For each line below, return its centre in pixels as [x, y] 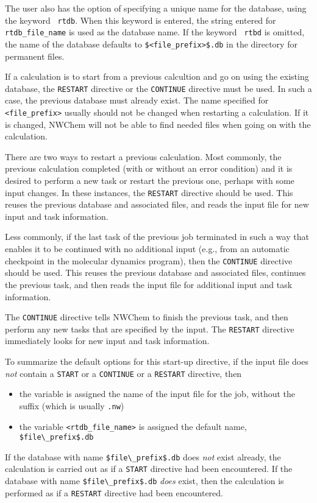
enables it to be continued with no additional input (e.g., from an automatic [147, 249]
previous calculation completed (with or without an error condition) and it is [149, 168]
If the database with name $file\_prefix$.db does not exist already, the [143, 456]
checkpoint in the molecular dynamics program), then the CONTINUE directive [149, 260]
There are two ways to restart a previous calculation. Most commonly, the [143, 156]
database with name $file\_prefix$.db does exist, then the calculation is [144, 481]
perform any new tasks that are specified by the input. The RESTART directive [150, 329]
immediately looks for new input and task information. [107, 341]
